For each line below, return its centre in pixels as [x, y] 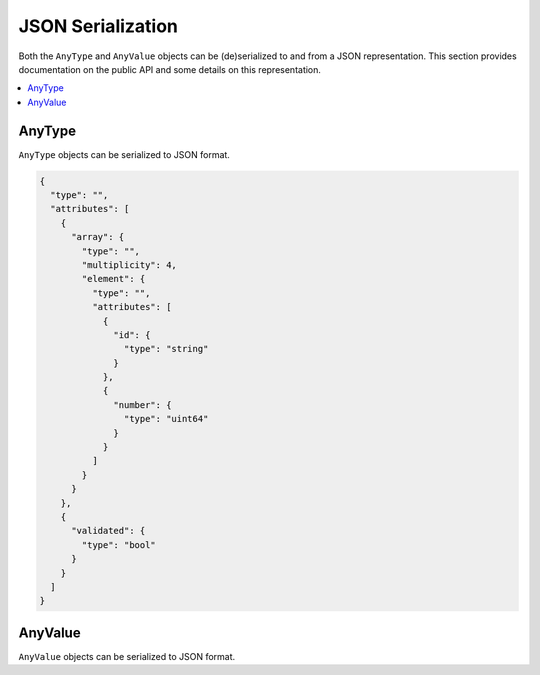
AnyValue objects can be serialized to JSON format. [127, 656]
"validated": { [108, 531]
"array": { [98, 237]
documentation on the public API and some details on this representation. [170, 69]
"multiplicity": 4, [129, 264]
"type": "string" [166, 349]
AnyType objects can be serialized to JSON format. [124, 154]
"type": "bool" [119, 544]
